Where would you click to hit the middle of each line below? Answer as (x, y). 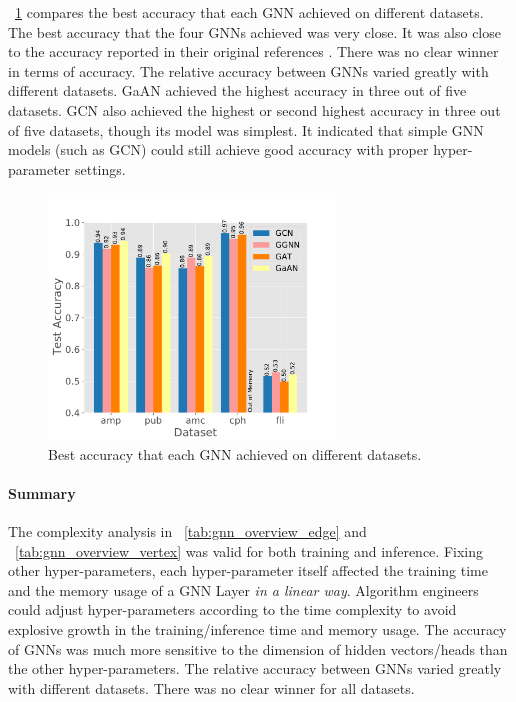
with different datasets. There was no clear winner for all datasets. (211, 687)
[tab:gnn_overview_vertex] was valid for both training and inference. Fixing (249, 550)
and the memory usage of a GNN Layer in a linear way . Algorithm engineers (243, 589)
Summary (42, 492)
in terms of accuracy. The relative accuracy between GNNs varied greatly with (248, 70)
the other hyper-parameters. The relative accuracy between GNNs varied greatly (255, 668)
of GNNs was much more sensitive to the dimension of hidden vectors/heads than (258, 648)
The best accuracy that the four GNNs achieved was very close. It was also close (254, 31)
